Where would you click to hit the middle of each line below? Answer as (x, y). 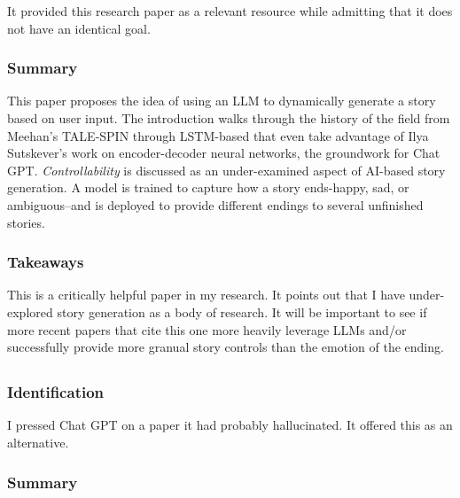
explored (30, 311)
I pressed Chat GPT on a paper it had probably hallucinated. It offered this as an (230, 425)
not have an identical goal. (79, 28)
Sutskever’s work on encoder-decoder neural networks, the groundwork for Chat (224, 153)
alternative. (38, 443)
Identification (56, 392)
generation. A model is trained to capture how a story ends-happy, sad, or (208, 187)
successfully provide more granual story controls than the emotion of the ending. (226, 347)
